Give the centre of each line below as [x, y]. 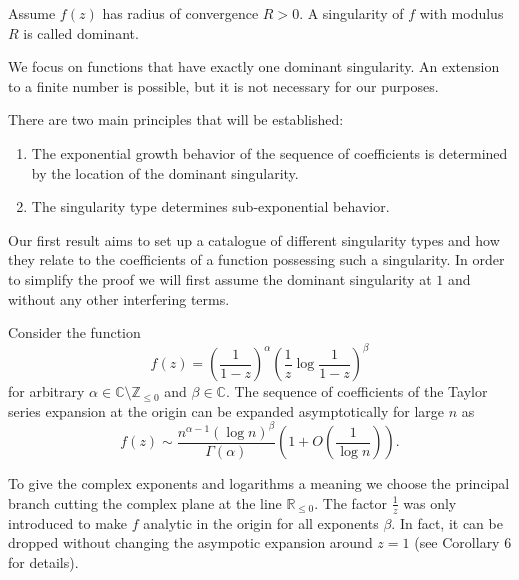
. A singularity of [351, 13]
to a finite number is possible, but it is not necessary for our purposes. [223, 85]
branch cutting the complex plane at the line [145, 502]
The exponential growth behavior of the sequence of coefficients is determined [269, 152]
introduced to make [68, 522]
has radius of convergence [180, 13]
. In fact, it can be [447, 522]
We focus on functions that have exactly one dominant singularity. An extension [254, 66]
